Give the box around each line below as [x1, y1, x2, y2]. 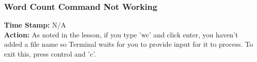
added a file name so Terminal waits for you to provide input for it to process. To [4, 39, 254, 49]
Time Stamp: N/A [4, 20, 66, 30]
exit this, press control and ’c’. [4, 49, 96, 59]
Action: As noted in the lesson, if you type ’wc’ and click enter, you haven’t [4, 29, 238, 39]
